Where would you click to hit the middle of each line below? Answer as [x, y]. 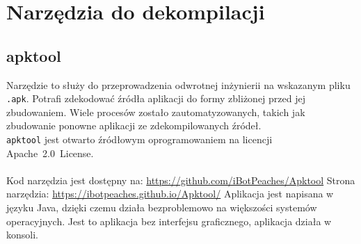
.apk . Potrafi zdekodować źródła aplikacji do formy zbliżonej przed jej [156, 98]
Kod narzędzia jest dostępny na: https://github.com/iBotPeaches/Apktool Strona [181, 180]
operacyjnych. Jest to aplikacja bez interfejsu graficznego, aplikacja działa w [169, 221]
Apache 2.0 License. [50, 153]
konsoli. [22, 235]
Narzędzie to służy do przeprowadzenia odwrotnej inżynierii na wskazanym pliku [178, 84]
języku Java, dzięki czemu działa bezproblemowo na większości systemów [162, 208]
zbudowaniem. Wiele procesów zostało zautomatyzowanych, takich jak [156, 112]
